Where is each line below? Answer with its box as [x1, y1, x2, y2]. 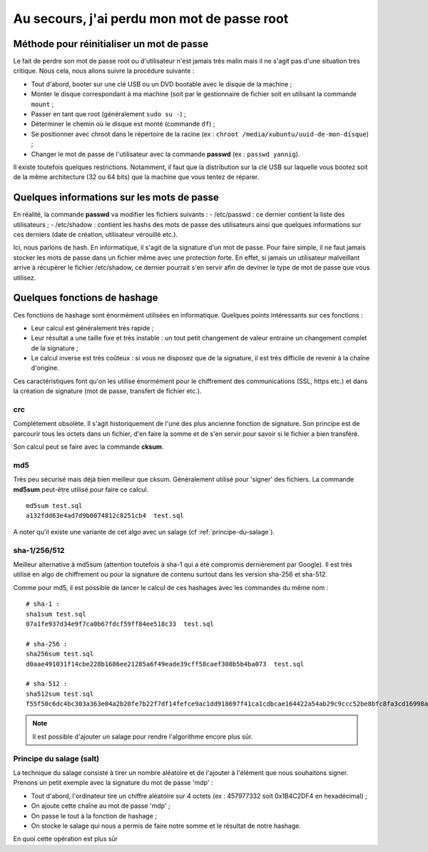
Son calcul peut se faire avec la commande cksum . [13, 442, 164, 451]
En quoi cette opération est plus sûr [13, 835, 118, 843]
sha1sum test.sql [26, 610, 86, 618]
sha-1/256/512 [13, 545, 65, 555]
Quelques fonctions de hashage [13, 292, 158, 304]
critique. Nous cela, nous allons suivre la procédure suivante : [13, 66, 195, 75]
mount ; [31, 100, 54, 108]
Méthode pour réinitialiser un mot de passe [13, 38, 209, 50]
